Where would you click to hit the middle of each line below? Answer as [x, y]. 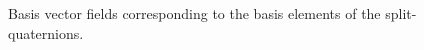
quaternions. [46, 32]
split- [401, 13]
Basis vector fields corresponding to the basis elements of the [194, 13]
